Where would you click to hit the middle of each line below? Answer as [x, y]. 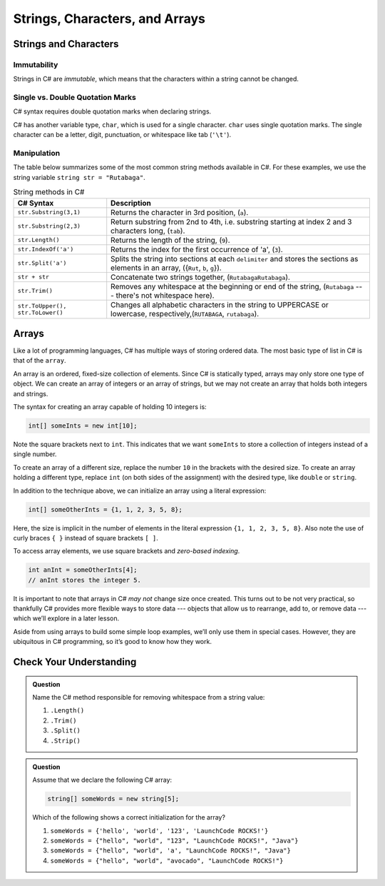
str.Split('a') [42, 263]
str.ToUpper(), [42, 306]
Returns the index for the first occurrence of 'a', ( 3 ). [197, 249]
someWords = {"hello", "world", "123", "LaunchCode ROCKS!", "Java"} [174, 841]
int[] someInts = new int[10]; [83, 426]
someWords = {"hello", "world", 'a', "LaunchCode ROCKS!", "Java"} [171, 851]
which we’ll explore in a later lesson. [66, 618]
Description [131, 203]
